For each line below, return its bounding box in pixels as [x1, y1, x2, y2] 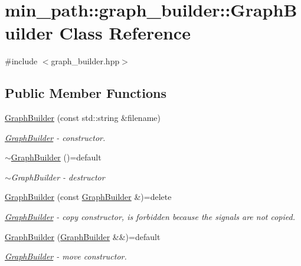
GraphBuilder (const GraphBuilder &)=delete [5, 191, 172, 203]
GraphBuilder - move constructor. [5, 250, 127, 262]
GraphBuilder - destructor [11, 170, 105, 183]
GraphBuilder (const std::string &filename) [5, 111, 161, 124]
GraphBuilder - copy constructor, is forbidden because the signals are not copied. [5, 211, 295, 223]
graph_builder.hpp [51, 55, 120, 67]
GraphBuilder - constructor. [5, 131, 106, 143]
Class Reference [59, 21, 191, 45]
